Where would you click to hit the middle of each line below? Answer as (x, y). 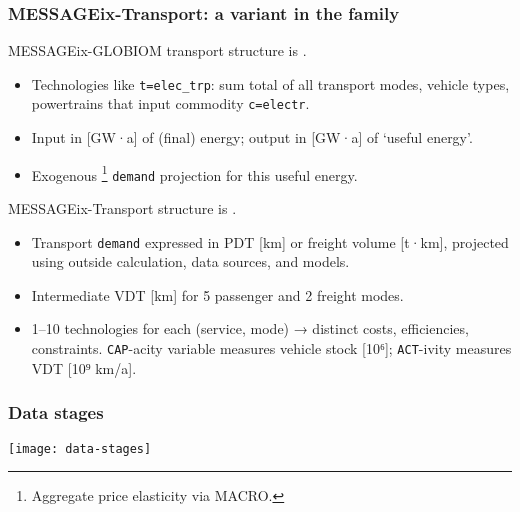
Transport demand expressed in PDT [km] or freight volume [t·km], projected (270, 241)
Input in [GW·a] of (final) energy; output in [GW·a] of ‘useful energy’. (252, 137)
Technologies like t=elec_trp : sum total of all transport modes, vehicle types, (270, 83)
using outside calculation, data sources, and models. (190, 261)
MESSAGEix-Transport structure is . (122, 208)
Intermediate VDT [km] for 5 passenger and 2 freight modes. (217, 294)
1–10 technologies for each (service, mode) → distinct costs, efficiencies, (250, 328)
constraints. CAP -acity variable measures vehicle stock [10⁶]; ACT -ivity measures (271, 348)
